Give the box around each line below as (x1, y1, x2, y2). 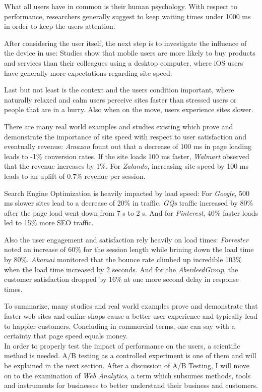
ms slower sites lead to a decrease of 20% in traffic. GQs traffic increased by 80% (4, 198, 253, 208)
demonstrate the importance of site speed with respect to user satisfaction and (4, 131, 246, 141)
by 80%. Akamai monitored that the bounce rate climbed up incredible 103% (4, 254, 242, 265)
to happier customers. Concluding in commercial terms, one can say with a (4, 320, 235, 331)
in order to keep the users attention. (4, 21, 115, 31)
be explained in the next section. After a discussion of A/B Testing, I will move (4, 360, 250, 370)
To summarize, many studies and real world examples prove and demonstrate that (4, 301, 258, 311)
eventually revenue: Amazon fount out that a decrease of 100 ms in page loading (4, 141, 252, 152)
